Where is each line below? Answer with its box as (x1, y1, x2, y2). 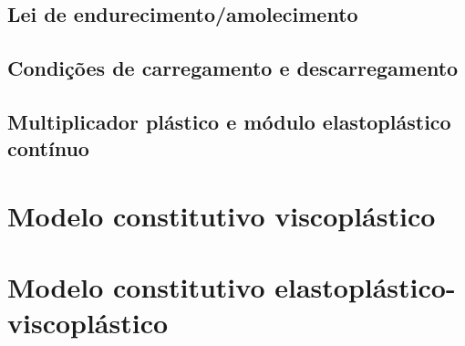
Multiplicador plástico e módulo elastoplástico (7, 107, 451, 135)
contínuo (7, 134, 89, 163)
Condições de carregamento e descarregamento (7, 54, 459, 82)
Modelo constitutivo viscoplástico (7, 196, 436, 234)
